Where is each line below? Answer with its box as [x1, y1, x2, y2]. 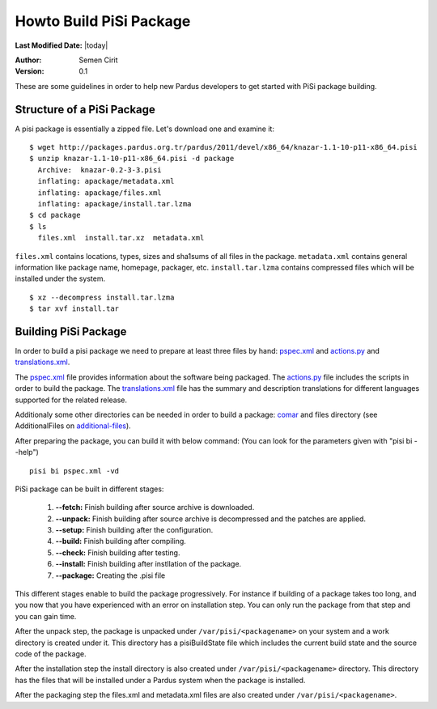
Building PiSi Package [15, 325, 127, 338]
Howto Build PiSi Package [15, 12, 191, 30]
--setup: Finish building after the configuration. [55, 525, 214, 535]
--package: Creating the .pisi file [55, 571, 166, 580]
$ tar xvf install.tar [29, 304, 120, 313]
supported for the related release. [15, 395, 128, 405]
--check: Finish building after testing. [55, 547, 180, 558]
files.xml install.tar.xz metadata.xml [37, 233, 205, 243]
